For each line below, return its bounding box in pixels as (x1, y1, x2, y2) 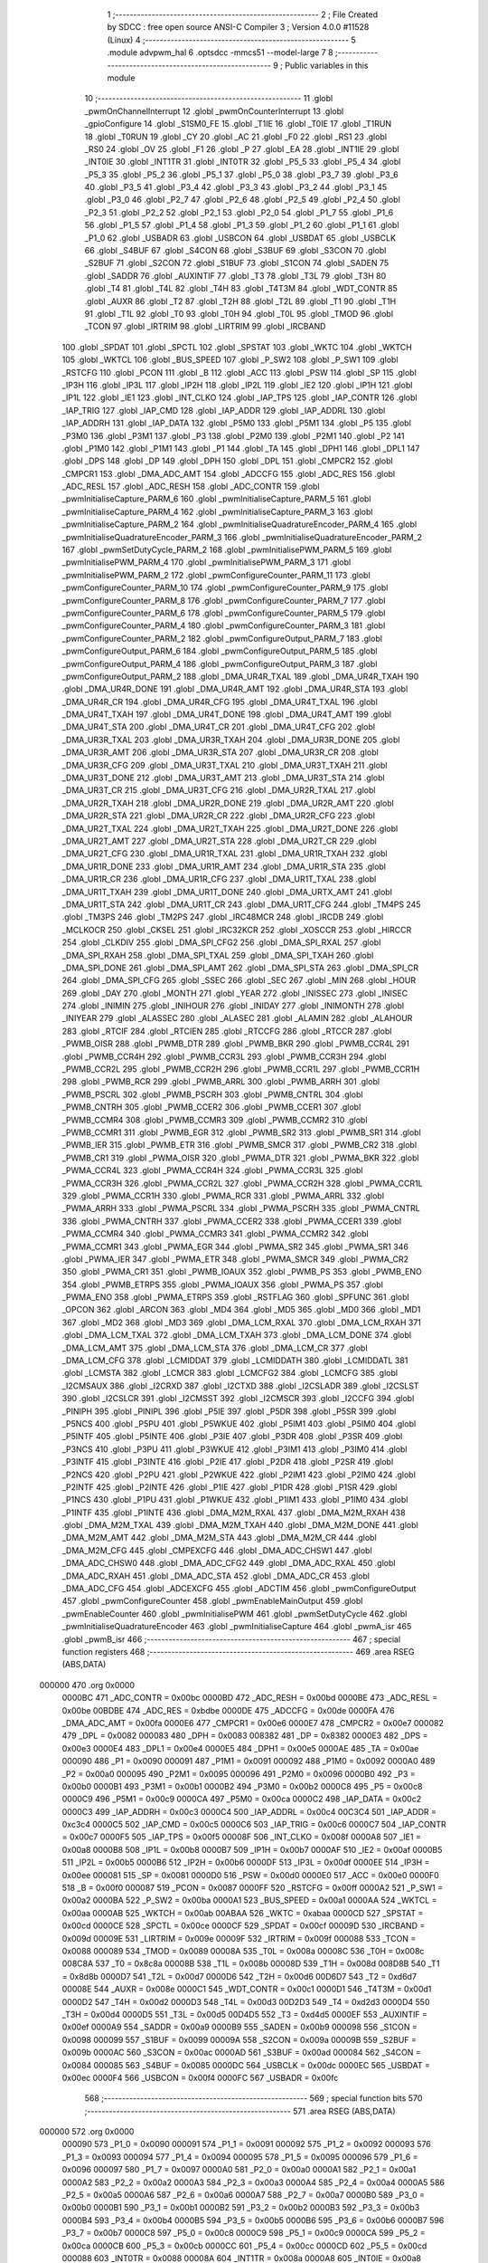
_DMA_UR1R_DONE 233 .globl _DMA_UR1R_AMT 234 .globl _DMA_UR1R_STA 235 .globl (61, 861, 387, 872)
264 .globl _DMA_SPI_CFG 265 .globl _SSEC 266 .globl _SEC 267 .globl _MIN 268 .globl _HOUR (61, 975, 416, 986)
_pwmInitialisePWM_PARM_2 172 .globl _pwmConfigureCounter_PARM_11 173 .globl (61, 569, 371, 580)
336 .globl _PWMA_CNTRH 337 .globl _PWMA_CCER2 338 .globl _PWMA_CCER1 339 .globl (61, 1216, 402, 1227)
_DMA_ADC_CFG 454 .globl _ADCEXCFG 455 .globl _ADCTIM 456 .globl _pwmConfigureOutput (61, 1583, 417, 1594)
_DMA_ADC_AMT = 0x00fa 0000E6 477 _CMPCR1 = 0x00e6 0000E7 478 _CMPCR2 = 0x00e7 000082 (61, 1717, 445, 1728)
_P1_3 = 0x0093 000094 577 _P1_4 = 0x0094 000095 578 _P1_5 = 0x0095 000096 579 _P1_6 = (61, 2151, 418, 2163)
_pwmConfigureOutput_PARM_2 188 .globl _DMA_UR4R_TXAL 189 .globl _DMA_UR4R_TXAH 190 (61, 671, 419, 682)
